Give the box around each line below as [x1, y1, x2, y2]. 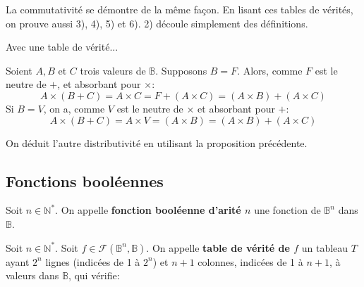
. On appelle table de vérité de [146, 240, 290, 255]
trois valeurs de [80, 63, 146, 77]
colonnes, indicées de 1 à [198, 254, 303, 269]
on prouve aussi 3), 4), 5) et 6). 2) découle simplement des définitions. [6, 15, 308, 30]
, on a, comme [43, 101, 105, 115]
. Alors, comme [237, 63, 303, 77]
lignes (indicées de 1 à [45, 254, 140, 269]
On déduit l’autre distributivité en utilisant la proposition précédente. [6, 135, 308, 150]
